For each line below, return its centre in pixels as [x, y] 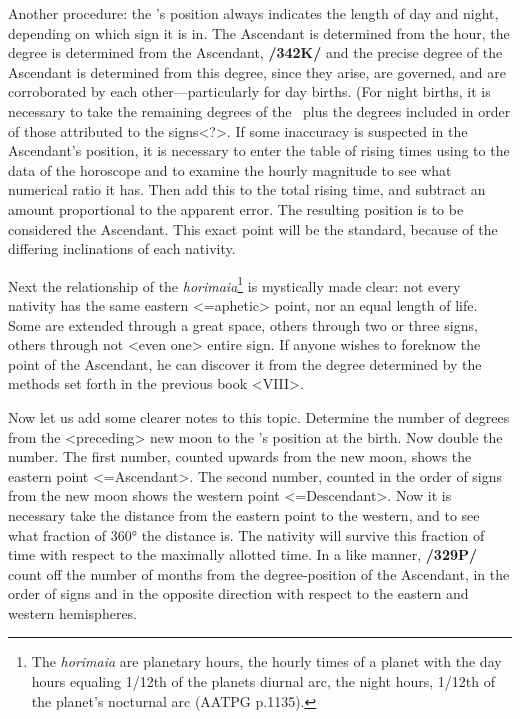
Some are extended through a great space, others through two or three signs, [243, 324]
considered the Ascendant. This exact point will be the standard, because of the [253, 228]
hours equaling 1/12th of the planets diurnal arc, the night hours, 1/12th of [263, 681]
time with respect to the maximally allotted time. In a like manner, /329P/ [243, 554]
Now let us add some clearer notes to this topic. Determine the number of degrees [259, 416]
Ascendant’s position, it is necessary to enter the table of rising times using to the [259, 150]
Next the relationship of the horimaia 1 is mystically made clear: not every [234, 284]
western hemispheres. [73, 612]
